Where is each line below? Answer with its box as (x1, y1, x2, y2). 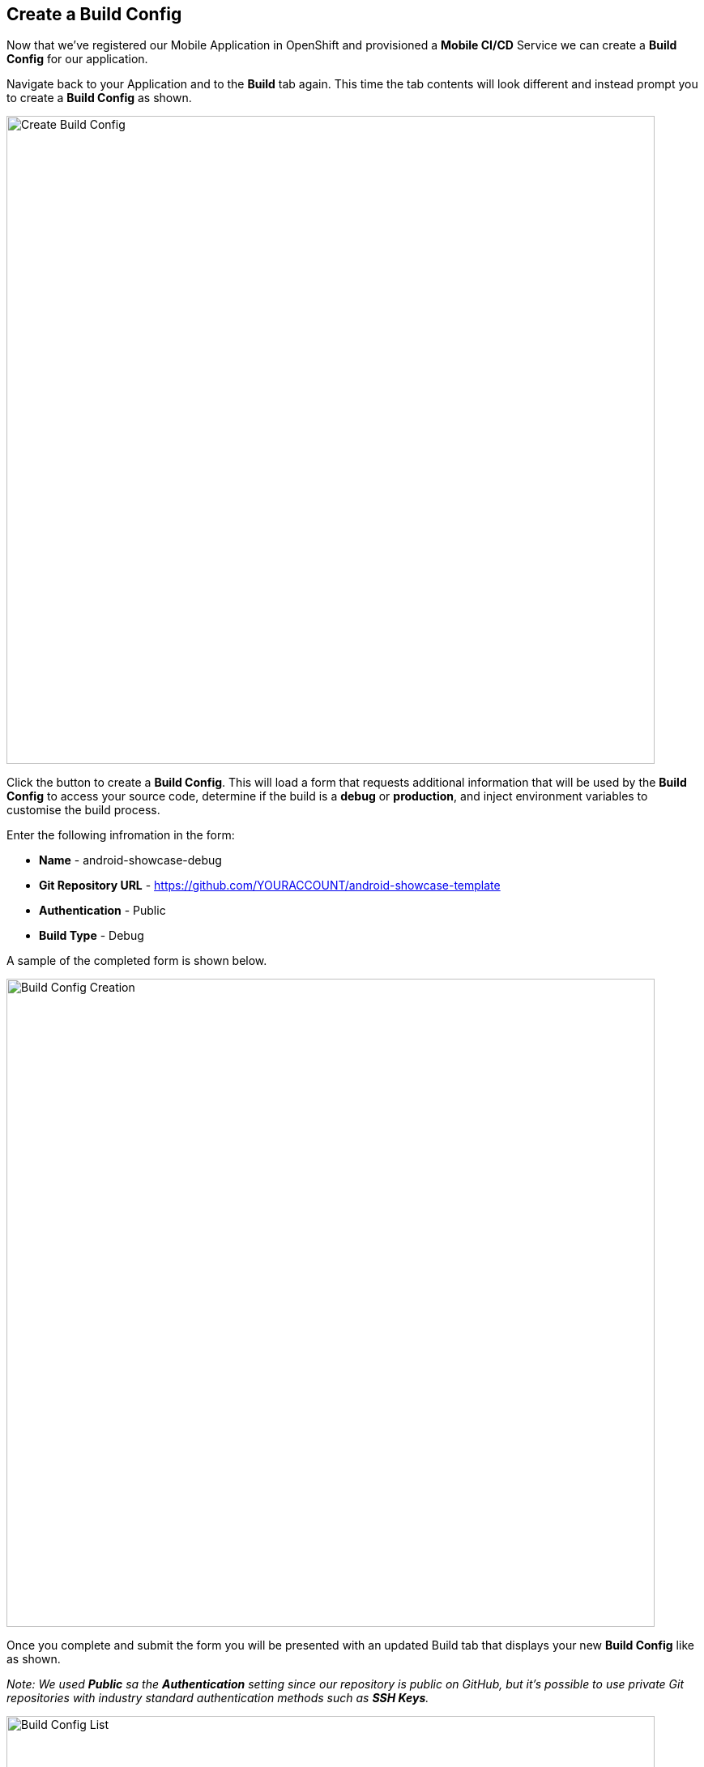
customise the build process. (6, 803, 160, 817)
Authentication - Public (39, 903, 166, 918)
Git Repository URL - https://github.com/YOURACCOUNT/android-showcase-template (39, 878, 501, 893)
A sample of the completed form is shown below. (6, 954, 267, 968)
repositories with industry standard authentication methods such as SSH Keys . (6, 1691, 429, 1705)
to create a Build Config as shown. (6, 91, 192, 105)
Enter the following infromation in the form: (6, 828, 235, 843)
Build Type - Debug (39, 928, 144, 943)
